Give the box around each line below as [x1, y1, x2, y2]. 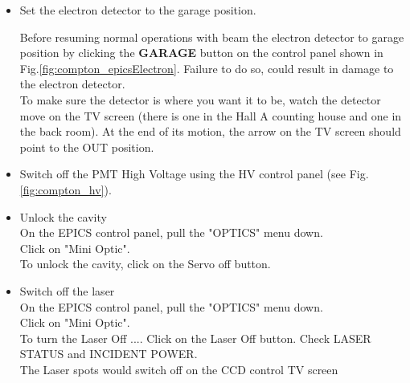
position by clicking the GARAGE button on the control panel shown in [19, 44, 383, 61]
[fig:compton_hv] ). [19, 181, 112, 198]
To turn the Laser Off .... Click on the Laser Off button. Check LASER [19, 329, 371, 346]
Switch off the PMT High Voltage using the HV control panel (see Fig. [19, 165, 369, 182]
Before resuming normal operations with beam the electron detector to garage [19, 28, 404, 45]
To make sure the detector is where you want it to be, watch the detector [19, 91, 381, 108]
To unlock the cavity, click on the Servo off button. [19, 255, 271, 272]
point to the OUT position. [19, 138, 154, 155]
